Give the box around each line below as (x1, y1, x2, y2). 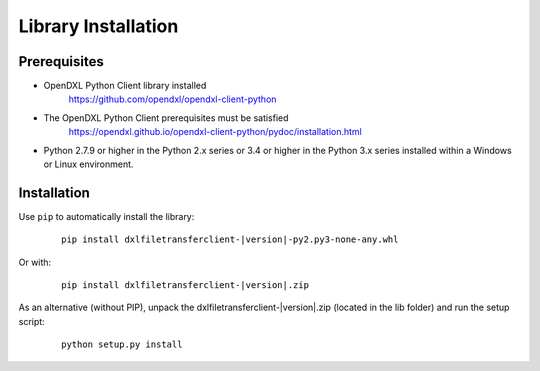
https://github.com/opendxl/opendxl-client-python (68, 93, 277, 105)
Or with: (18, 256, 52, 268)
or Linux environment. (43, 158, 134, 170)
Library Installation (18, 15, 179, 37)
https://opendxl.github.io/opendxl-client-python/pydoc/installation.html (68, 126, 362, 138)
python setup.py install (61, 339, 183, 350)
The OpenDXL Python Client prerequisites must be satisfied (43, 111, 289, 124)
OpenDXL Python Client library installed (43, 80, 207, 92)
